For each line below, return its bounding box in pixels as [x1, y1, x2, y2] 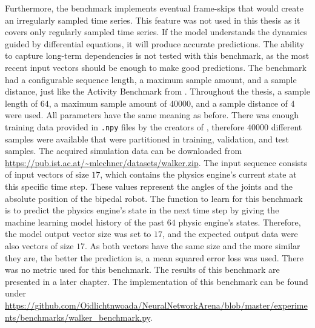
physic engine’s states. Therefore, [178, 215, 301, 228]
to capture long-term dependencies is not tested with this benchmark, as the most [5, 49, 310, 62]
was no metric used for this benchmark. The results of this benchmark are [5, 263, 280, 276]
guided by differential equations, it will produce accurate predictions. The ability [5, 37, 305, 50]
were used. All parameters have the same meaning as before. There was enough [5, 109, 299, 121]
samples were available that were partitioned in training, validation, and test [5, 132, 290, 145]
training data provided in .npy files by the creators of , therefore [5, 120, 245, 133]
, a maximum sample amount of [48, 96, 167, 109]
